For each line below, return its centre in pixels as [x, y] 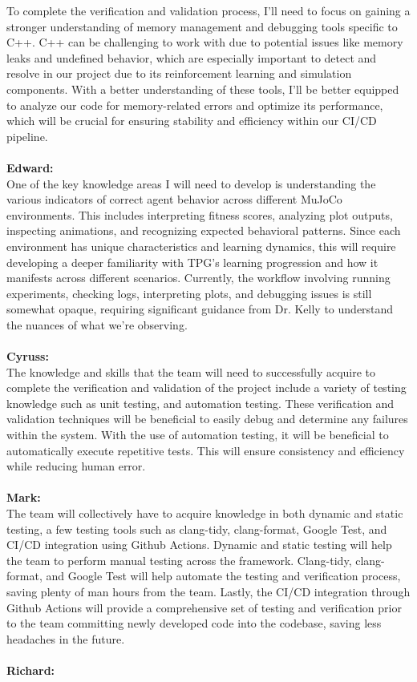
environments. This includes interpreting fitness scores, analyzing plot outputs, [200, 214]
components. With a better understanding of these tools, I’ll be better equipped [203, 89]
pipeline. [27, 136]
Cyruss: [28, 356]
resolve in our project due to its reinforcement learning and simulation [179, 73]
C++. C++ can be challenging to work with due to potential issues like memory [205, 42]
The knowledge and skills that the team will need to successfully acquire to [191, 371]
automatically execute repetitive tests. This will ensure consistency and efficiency [206, 450]
